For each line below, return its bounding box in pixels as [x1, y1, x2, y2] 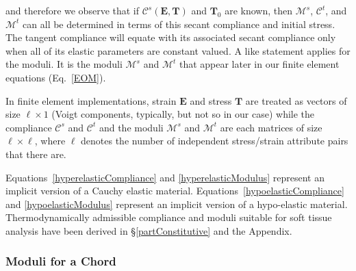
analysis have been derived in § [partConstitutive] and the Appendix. [5, 223, 292, 237]
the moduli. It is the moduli [5, 57, 123, 71]
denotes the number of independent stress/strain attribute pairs [81, 133, 348, 148]
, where [34, 133, 66, 148]
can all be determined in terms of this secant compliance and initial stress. [23, 16, 335, 31]
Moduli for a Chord [5, 253, 116, 270]
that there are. [5, 146, 66, 161]
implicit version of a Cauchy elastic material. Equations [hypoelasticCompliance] [5, 183, 344, 198]
